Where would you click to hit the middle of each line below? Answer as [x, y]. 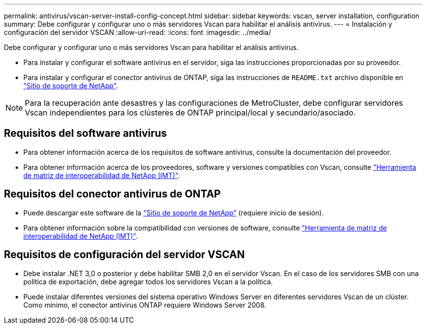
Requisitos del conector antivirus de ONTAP [112, 194]
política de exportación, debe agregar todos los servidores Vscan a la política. [148, 281]
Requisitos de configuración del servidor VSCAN [124, 255]
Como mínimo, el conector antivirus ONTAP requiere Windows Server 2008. [145, 305]
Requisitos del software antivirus [86, 133]
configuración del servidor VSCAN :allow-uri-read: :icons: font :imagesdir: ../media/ [138, 32]
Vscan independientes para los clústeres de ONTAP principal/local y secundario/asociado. [190, 113]
